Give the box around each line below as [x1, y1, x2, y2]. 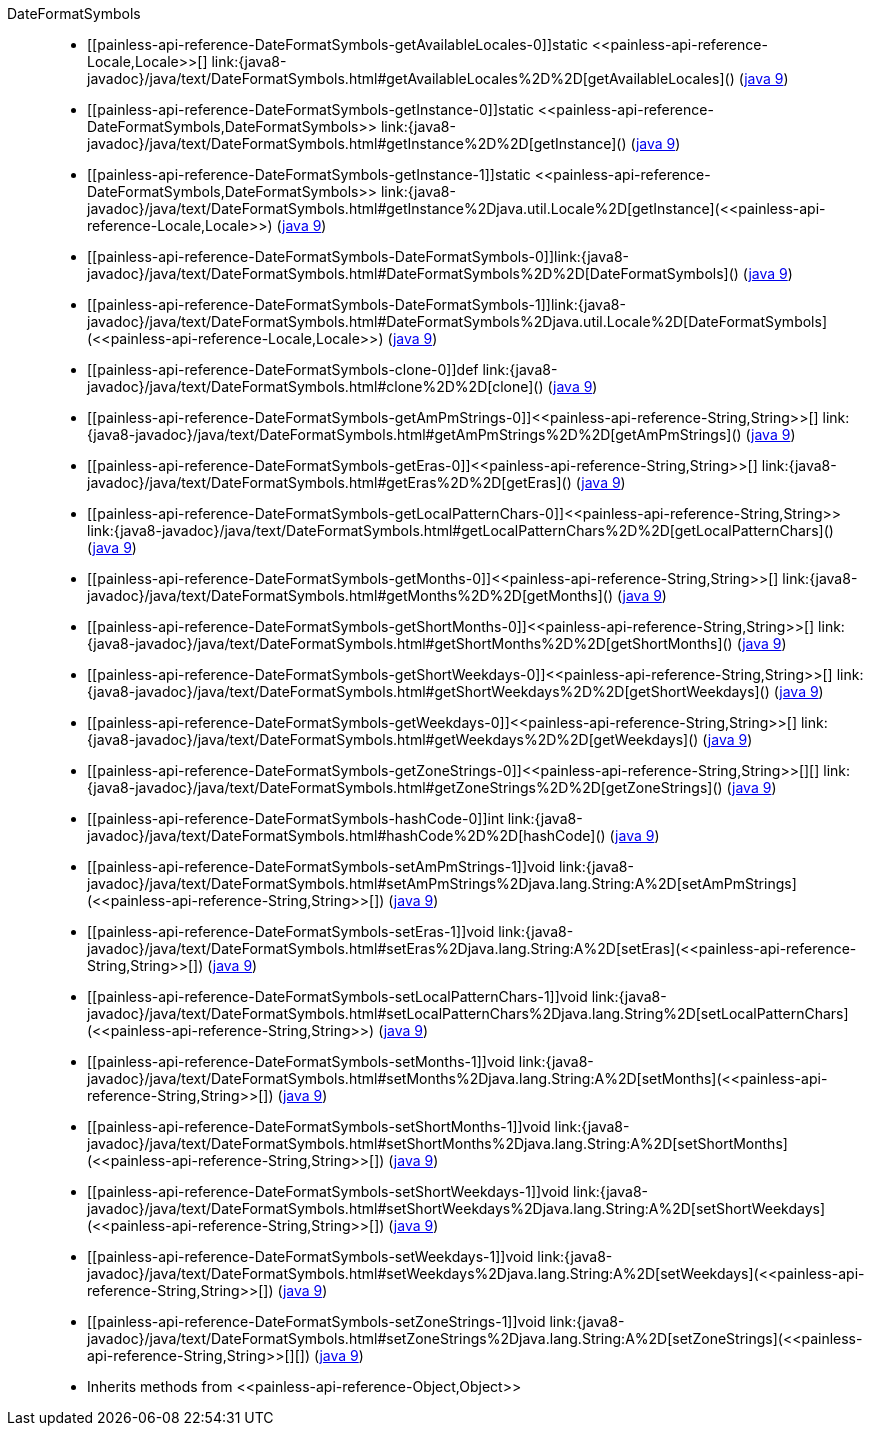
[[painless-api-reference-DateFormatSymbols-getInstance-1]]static [87, 166, 531, 183]
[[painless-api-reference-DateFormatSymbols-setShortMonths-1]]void [87, 1118, 551, 1135]
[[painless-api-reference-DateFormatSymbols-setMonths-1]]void [87, 1053, 515, 1070]
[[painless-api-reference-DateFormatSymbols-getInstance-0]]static [87, 101, 534, 118]
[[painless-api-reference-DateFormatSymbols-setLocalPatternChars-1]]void [87, 988, 588, 1005]
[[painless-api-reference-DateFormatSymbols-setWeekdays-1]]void [87, 1248, 534, 1265]
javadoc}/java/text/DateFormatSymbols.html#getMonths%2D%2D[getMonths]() [87, 587, 614, 604]
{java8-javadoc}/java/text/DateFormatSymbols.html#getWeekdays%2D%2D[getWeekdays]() [87, 731, 699, 748]
